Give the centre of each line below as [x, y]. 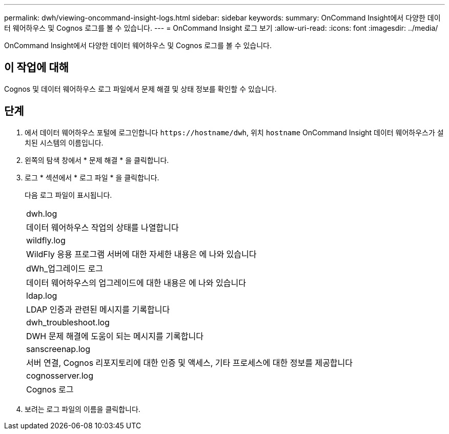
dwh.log [42, 213]
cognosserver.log [60, 375]
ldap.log [42, 295]
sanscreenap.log [58, 349]
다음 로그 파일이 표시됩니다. [68, 195]
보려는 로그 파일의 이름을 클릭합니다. [83, 409]
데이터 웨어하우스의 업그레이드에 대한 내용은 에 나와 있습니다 [136, 283]
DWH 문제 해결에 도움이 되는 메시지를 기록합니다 [115, 336]
